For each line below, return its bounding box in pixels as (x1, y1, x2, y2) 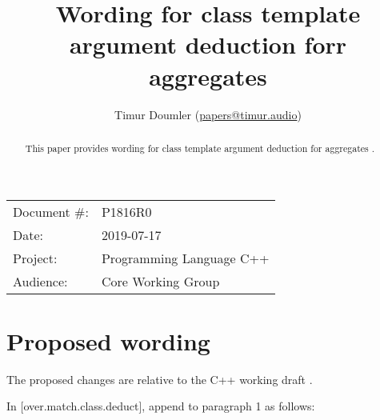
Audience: (13, 271, 68, 290)
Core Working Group (101, 271, 220, 290)
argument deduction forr (69, 28, 347, 61)
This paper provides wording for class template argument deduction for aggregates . (25, 141, 375, 154)
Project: (13, 248, 58, 267)
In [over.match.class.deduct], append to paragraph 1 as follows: (6, 398, 315, 414)
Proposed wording (6, 324, 210, 357)
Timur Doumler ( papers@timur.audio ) (114, 106, 302, 122)
